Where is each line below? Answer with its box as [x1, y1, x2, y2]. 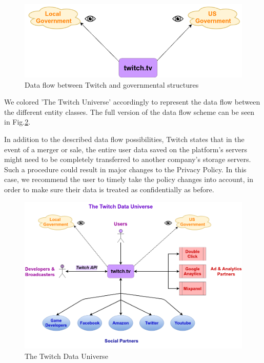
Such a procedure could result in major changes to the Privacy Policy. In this [4, 164, 247, 174]
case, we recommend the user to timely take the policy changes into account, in [4, 174, 253, 185]
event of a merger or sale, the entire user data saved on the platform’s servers [4, 144, 247, 154]
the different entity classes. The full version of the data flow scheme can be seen [4, 106, 255, 117]
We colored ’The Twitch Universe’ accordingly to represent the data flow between [4, 96, 260, 107]
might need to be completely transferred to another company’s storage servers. [4, 154, 251, 165]
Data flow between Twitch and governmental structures [25, 79, 199, 90]
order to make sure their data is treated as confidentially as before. [4, 184, 214, 194]
